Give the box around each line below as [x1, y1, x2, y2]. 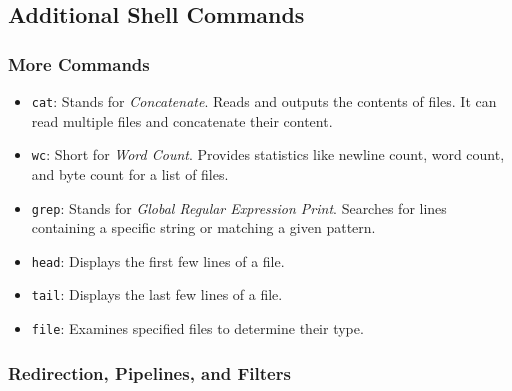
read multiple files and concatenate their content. [31, 110, 333, 131]
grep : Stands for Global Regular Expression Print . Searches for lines [31, 197, 447, 218]
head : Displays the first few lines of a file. [31, 250, 285, 271]
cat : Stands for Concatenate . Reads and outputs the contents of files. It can [31, 91, 497, 111]
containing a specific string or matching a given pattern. [31, 217, 376, 238]
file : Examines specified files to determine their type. [31, 318, 364, 339]
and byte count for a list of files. [31, 163, 229, 184]
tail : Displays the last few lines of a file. [31, 284, 283, 305]
